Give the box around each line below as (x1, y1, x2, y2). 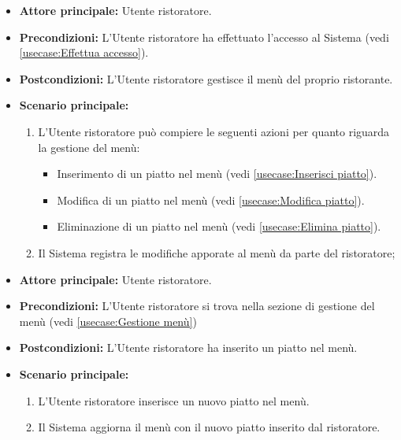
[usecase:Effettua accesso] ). (19, 44, 149, 61)
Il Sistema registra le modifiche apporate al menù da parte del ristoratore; (38, 244, 395, 261)
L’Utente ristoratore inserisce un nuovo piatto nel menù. (38, 392, 310, 409)
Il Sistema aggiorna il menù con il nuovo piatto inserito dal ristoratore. (38, 419, 381, 435)
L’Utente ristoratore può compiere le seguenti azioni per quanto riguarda (38, 123, 390, 139)
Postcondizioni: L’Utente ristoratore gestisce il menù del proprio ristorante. (19, 70, 393, 87)
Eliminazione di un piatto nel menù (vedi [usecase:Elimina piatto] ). (57, 218, 381, 235)
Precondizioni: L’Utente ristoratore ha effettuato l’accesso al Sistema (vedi (19, 28, 389, 45)
